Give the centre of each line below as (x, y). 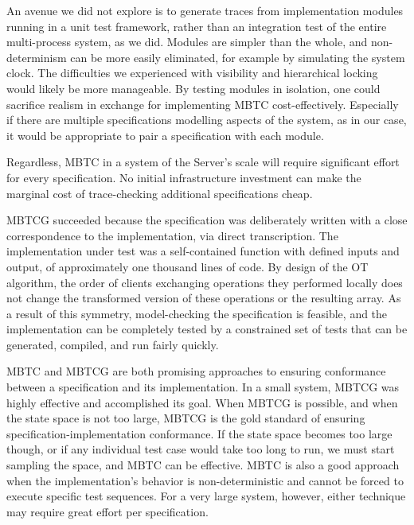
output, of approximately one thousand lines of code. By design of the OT (187, 266)
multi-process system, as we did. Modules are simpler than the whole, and (187, 42)
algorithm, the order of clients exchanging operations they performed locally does (205, 282)
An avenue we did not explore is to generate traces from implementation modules (205, 10)
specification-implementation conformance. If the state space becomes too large (199, 433)
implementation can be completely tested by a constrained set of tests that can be (207, 329)
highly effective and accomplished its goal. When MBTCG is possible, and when (202, 402)
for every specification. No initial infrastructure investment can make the (184, 177)
